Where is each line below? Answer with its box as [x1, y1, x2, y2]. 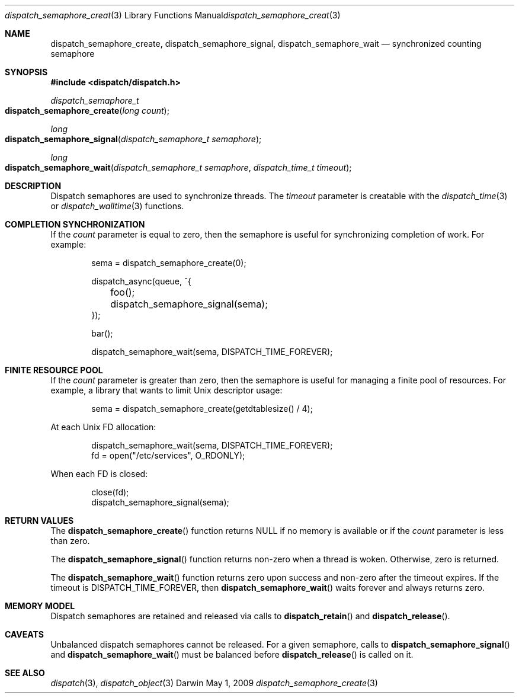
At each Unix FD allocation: [50, 422, 156, 432]
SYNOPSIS [5, 67, 48, 77]
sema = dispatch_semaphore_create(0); [91, 258, 246, 268]
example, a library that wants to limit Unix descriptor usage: [50, 385, 283, 395]
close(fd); [91, 487, 129, 497]
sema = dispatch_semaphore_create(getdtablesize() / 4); [91, 404, 313, 414]
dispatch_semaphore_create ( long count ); [5, 105, 169, 116]
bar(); [91, 328, 113, 338]
